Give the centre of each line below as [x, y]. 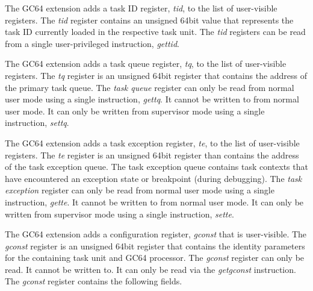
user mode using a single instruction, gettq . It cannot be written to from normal [152, 99]
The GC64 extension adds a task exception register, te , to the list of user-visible [152, 142]
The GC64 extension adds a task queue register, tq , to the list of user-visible [146, 64]
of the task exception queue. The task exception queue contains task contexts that [156, 167]
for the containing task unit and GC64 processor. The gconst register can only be [155, 258]
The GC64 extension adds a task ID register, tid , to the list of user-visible [141, 8]
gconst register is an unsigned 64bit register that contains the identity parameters [155, 246]
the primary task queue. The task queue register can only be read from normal [150, 87]
